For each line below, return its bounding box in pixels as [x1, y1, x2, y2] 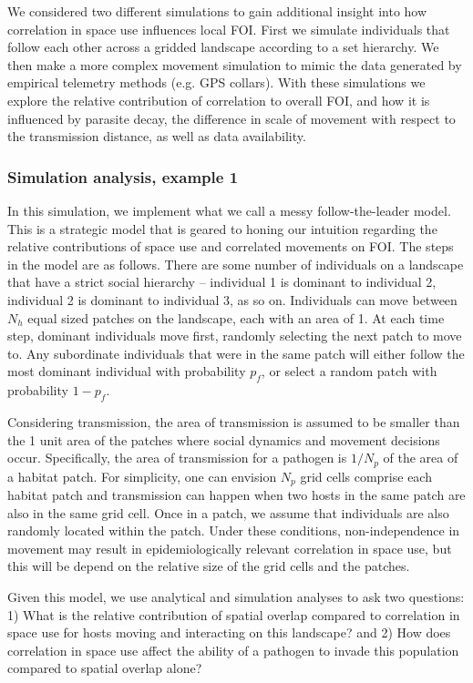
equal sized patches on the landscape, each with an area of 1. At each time [27, 308, 445, 327]
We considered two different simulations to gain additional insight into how [7, 2, 427, 20]
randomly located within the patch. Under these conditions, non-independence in [7, 521, 460, 540]
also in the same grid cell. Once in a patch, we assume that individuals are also [7, 503, 449, 522]
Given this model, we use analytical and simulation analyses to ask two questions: [7, 586, 465, 606]
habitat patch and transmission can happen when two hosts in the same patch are [7, 485, 466, 504]
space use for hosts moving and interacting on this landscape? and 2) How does [7, 623, 451, 642]
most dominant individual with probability [7, 362, 246, 381]
